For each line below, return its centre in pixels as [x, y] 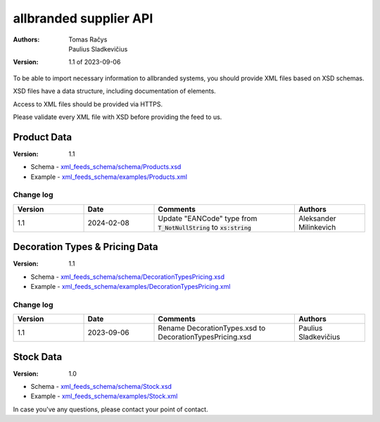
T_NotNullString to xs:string [204, 227]
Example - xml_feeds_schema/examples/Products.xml [109, 177]
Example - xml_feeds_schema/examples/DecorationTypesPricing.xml [131, 287]
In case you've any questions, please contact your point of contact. [110, 409]
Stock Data [38, 357]
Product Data [43, 137]
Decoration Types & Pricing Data [85, 247]
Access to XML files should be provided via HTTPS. [88, 104]
